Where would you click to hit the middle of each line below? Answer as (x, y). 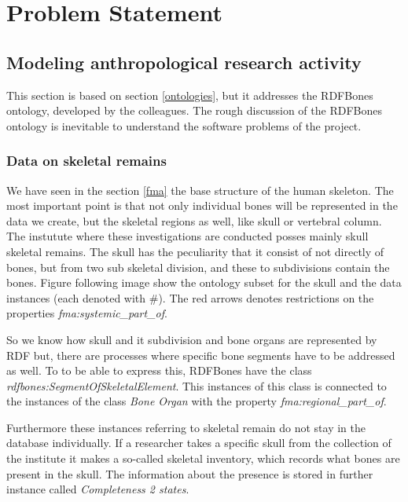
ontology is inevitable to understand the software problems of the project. (184, 125)
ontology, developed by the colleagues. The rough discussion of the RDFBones (194, 110)
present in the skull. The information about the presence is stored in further (190, 473)
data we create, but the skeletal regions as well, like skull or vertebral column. (194, 220)
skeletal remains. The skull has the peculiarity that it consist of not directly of (195, 251)
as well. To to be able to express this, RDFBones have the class (159, 370)
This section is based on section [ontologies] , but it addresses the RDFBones (190, 95)
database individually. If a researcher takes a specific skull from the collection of (199, 443)
